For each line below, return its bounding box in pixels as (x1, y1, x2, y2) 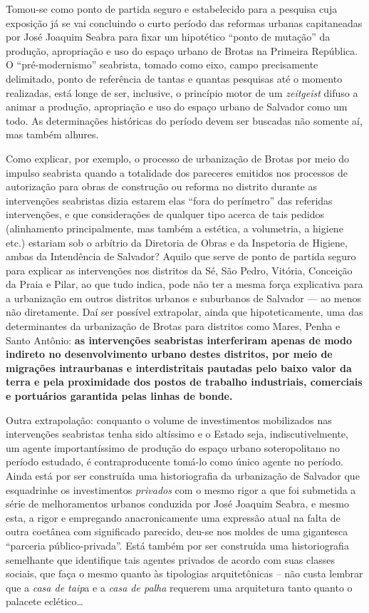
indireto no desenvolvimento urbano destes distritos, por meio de (6, 346, 333, 361)
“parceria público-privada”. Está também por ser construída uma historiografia (6, 537, 349, 552)
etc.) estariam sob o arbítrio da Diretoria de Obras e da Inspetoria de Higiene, (6, 235, 348, 249)
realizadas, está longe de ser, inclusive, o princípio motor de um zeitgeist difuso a (6, 85, 358, 100)
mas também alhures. (6, 127, 99, 142)
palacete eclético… (6, 594, 83, 609)
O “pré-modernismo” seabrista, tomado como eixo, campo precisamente (6, 57, 318, 72)
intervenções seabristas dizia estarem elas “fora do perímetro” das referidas (6, 192, 333, 207)
